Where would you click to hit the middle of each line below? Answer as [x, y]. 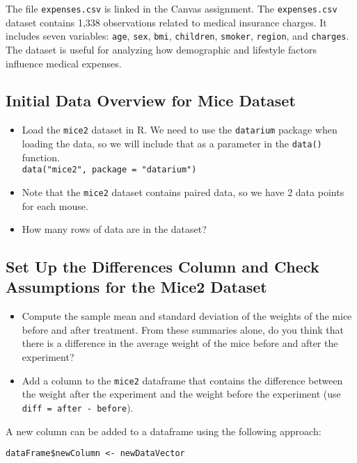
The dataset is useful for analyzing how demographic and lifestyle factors [161, 49]
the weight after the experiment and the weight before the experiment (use [181, 394]
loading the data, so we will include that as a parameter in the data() [172, 143]
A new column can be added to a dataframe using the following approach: [164, 431]
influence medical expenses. [64, 63]
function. [41, 157]
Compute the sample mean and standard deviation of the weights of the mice [187, 316]
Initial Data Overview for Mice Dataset [151, 100]
